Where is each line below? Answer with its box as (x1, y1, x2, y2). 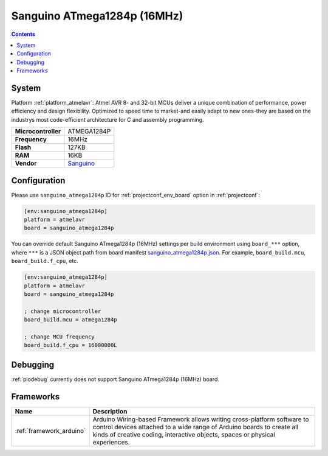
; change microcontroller (24, 307, 101, 315)
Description (92, 407, 128, 415)
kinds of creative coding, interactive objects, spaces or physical (92, 430, 276, 438)
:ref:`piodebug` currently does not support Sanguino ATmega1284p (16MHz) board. (11, 375, 220, 383)
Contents (11, 30, 36, 38)
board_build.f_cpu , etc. (11, 258, 78, 265)
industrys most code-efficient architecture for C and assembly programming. (11, 116, 204, 123)
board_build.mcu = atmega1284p (24, 317, 118, 323)
